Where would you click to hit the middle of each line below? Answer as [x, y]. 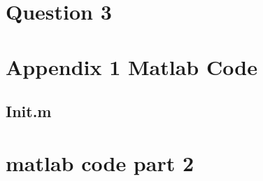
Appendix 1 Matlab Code [131, 66]
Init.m [29, 111]
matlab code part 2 [100, 162]
